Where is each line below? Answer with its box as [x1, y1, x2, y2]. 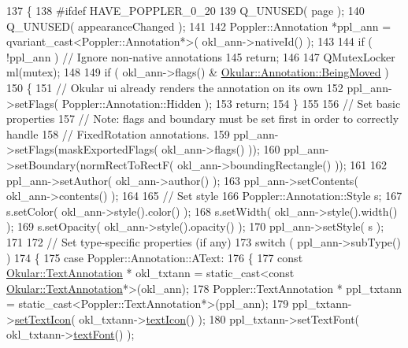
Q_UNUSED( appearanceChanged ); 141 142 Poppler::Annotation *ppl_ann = [6, 17, 391, 34]
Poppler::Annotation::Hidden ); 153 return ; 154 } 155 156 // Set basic [61, 94, 401, 111]
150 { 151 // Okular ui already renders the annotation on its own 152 [6, 79, 343, 95]
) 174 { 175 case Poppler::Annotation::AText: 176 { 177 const [6, 249, 303, 265]
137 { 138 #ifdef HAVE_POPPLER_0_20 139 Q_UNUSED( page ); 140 [6, 2, 365, 18]
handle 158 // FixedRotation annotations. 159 [6, 125, 230, 142]
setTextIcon [14, 310, 72, 327]
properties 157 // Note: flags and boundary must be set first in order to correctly [6, 110, 399, 127]
